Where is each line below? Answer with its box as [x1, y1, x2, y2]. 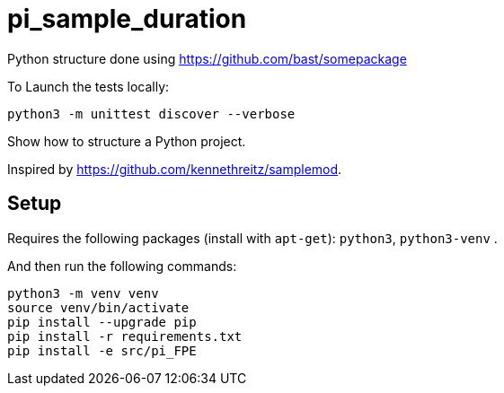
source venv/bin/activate [7, 300, 190, 315]
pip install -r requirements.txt [7, 328, 243, 344]
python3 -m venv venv [7, 285, 159, 301]
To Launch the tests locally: [7, 78, 170, 94]
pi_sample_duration [7, 4, 247, 34]
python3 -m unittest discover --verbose [7, 106, 296, 121]
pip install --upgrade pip [7, 314, 197, 329]
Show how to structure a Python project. [7, 133, 246, 149]
